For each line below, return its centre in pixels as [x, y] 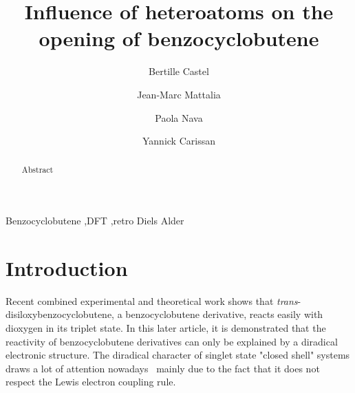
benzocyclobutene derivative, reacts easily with [224, 314]
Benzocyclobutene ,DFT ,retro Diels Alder [95, 221]
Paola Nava [179, 117]
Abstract [37, 170]
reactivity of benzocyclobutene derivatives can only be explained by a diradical [172, 341]
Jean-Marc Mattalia [179, 94]
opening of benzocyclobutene [179, 38]
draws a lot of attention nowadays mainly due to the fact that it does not [163, 368]
